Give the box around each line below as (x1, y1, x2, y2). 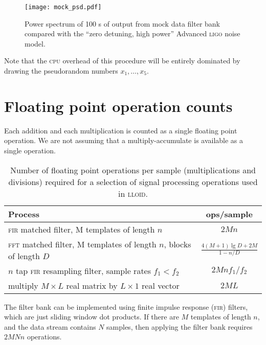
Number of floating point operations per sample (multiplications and (10, 164, 256, 176)
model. (25, 38, 46, 49)
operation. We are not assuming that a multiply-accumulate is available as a (4, 135, 243, 146)
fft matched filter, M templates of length (8, 238, 157, 250)
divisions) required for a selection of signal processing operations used (8, 175, 258, 188)
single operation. (4, 145, 56, 155)
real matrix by (66, 279, 118, 291)
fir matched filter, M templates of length (8, 223, 155, 235)
